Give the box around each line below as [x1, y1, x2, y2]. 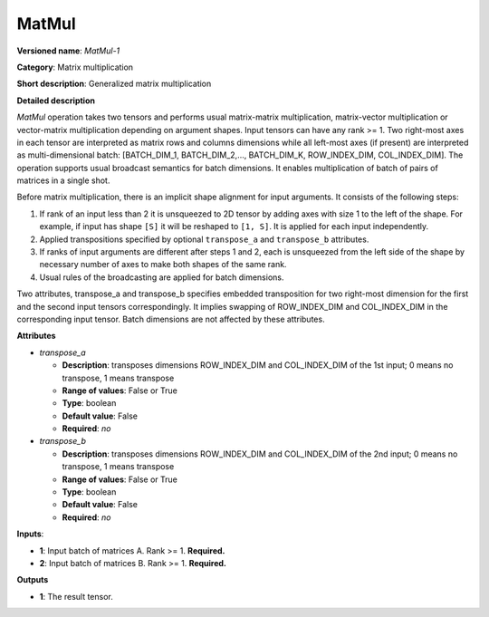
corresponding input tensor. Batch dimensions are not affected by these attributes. [16, 313, 325, 324]
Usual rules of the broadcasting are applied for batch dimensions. [39, 272, 284, 283]
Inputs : [16, 528, 44, 539]
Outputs [16, 574, 49, 585]
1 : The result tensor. [39, 591, 113, 602]
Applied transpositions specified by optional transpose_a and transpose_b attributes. [39, 234, 369, 245]
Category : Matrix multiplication [16, 62, 134, 72]
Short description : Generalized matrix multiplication [16, 78, 212, 90]
